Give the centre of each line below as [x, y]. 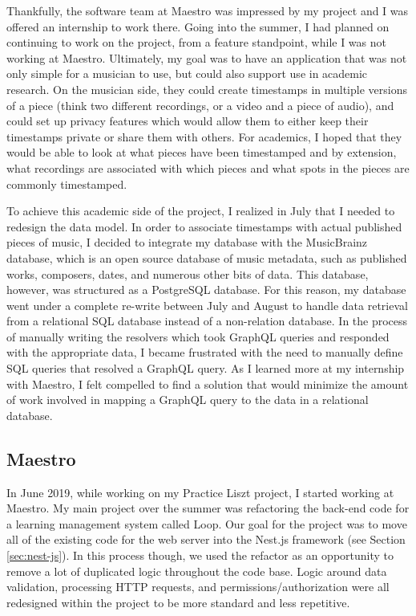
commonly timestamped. [67, 184]
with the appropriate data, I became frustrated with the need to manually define [205, 352]
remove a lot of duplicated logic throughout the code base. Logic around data [197, 571]
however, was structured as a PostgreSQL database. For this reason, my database [206, 290]
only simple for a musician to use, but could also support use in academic [187, 73]
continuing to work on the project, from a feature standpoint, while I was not [196, 42]
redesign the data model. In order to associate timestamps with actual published [204, 226]
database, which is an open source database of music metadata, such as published [207, 257]
